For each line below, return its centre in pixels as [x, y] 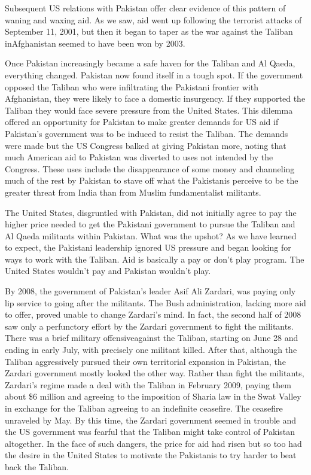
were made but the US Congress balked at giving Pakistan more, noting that [146, 145]
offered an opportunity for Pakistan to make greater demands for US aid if [142, 122]
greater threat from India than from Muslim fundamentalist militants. [133, 192]
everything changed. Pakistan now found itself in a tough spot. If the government [154, 74]
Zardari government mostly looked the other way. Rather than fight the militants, [155, 373]
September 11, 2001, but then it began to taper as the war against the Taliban [149, 31]
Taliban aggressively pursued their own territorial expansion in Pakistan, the [145, 361]
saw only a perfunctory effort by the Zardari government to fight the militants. [149, 326]
